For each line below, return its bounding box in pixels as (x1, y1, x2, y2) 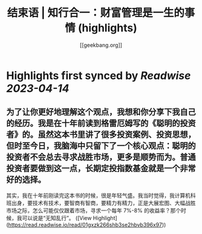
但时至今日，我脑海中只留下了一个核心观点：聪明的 (6, 141, 196, 151)
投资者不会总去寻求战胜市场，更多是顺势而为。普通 (6, 152, 196, 162)
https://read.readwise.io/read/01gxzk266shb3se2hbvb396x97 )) (8, 221, 167, 228)
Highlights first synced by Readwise (6, 69, 191, 82)
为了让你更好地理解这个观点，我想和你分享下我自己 (6, 107, 196, 117)
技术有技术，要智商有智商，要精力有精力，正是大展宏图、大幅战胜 (32, 199, 196, 206)
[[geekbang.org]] (79, 41, 123, 49)
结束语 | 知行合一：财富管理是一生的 (7, 6, 185, 20)
